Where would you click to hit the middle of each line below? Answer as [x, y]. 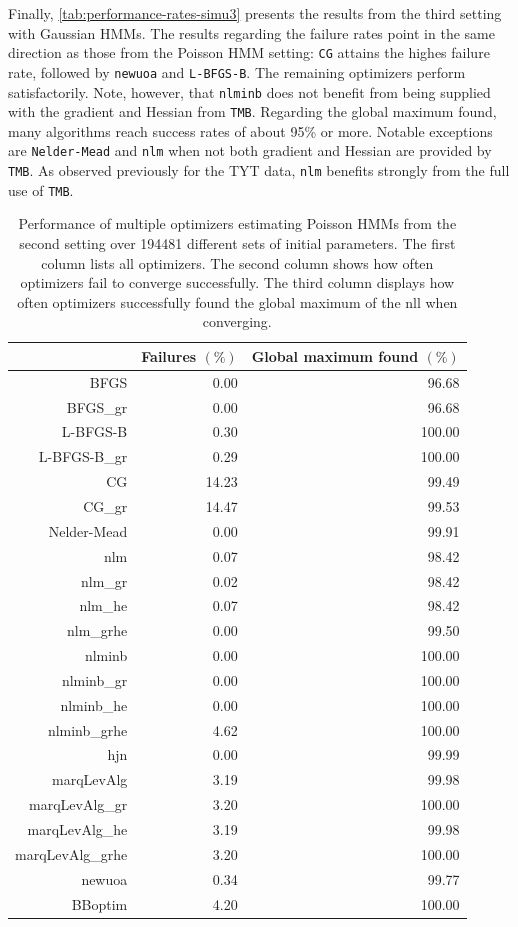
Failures [169, 355]
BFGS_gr [97, 406]
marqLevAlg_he [77, 828]
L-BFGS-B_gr [83, 456]
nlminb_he [94, 704]
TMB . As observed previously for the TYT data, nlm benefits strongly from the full [259, 170]
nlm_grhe [97, 630]
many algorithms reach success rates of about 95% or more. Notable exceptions [250, 130]
